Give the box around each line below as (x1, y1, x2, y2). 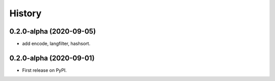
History (9, 8, 42, 19)
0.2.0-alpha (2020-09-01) (9, 53, 95, 62)
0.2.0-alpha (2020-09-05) (9, 27, 96, 36)
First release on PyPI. (22, 67, 67, 73)
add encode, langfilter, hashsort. (22, 41, 91, 47)
